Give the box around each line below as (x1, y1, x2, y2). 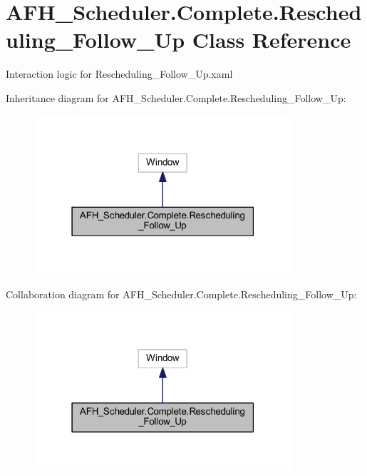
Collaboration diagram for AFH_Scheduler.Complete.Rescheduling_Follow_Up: (6, 286, 357, 301)
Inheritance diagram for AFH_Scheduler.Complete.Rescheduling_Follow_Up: (6, 90, 346, 105)
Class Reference (192, 25, 351, 54)
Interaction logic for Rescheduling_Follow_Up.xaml (6, 66, 233, 81)
